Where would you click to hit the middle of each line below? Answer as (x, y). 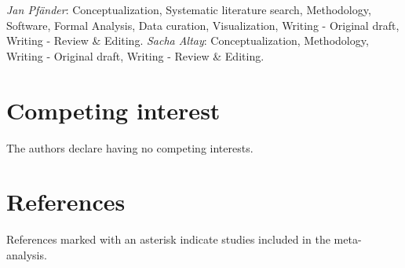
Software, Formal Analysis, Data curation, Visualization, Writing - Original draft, (203, 25)
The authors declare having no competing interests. (130, 147)
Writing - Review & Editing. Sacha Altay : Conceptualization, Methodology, (188, 40)
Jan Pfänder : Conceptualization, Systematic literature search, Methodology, (189, 9)
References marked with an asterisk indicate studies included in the (168, 239)
